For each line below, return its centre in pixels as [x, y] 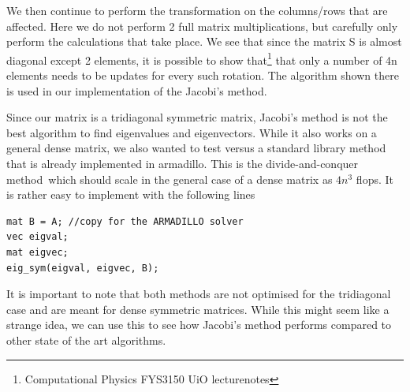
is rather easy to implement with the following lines [131, 194]
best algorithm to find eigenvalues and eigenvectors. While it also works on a [192, 132]
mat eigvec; [37, 252]
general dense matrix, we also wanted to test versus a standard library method [196, 148]
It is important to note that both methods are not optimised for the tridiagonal [199, 294]
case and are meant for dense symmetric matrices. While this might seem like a [198, 309]
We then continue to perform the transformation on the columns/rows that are [197, 10]
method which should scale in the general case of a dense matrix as [170, 179]
